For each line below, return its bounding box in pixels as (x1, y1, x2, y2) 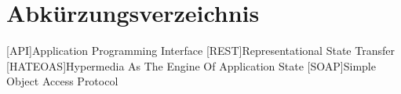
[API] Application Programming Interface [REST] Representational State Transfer (6, 42, 395, 59)
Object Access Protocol (6, 73, 118, 89)
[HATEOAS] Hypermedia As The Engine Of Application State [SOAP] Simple (6, 57, 376, 74)
